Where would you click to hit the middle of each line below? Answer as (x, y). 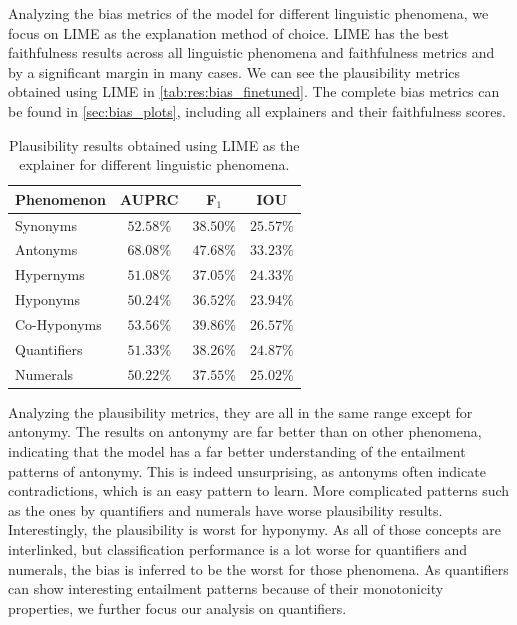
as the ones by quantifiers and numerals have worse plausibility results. (225, 509)
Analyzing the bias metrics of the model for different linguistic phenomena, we (248, 13)
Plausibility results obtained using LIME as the (154, 144)
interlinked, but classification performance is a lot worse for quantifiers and (238, 548)
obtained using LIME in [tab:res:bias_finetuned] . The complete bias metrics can (254, 91)
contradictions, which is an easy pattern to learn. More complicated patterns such (259, 490)
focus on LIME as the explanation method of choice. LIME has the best (228, 32)
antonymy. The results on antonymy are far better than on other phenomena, (245, 431)
